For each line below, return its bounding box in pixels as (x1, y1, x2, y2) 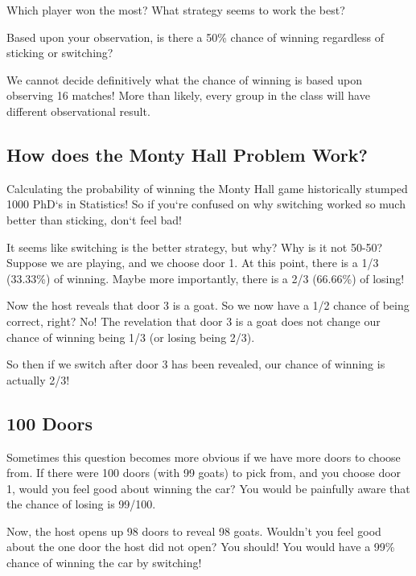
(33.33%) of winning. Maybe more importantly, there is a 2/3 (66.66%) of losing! (6, 269, 405, 286)
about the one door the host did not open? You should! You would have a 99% (6, 538, 395, 555)
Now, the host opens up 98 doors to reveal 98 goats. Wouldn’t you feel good (6, 522, 381, 539)
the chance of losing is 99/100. (6, 496, 156, 512)
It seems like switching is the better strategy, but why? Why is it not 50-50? (6, 238, 383, 255)
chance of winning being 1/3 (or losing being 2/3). (6, 328, 255, 345)
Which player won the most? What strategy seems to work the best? (6, 2, 345, 18)
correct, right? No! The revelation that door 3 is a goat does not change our (6, 312, 381, 329)
